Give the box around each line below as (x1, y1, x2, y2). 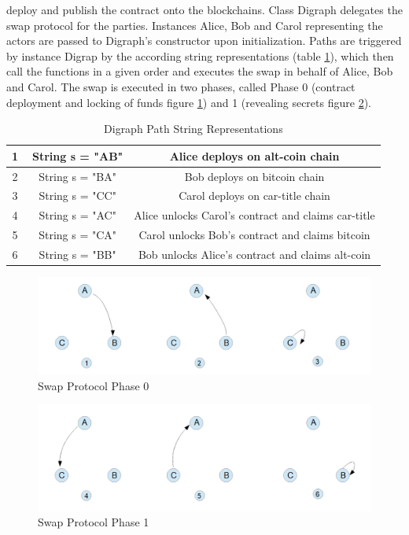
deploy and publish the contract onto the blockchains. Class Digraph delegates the (6, 2, 403, 17)
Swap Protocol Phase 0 (38, 377, 149, 393)
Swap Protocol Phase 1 (38, 514, 149, 530)
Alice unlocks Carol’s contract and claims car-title (134, 207, 375, 223)
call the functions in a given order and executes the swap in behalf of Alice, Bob (6, 63, 393, 79)
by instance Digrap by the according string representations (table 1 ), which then (6, 47, 394, 64)
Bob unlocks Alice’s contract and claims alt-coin (138, 245, 371, 262)
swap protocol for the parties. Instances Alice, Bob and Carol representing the (6, 17, 383, 33)
